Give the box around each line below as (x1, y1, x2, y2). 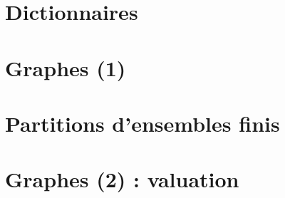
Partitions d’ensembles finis (5, 108, 280, 137)
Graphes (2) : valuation (5, 165, 239, 194)
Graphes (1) (5, 53, 126, 82)
